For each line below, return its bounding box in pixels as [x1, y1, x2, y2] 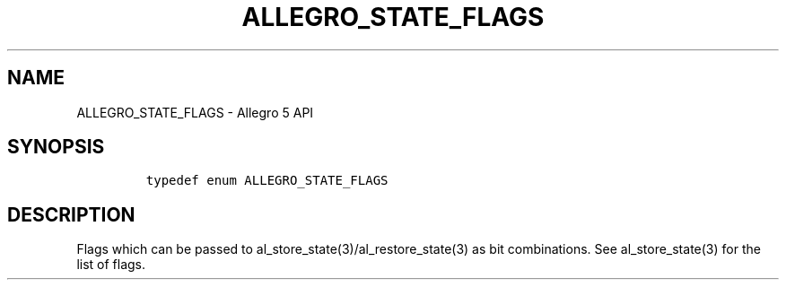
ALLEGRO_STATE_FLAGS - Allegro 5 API [76, 104, 314, 120]
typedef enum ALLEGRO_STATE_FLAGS [145, 173, 389, 188]
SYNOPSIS [7, 135, 105, 159]
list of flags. [76, 257, 146, 273]
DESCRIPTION [7, 203, 135, 226]
